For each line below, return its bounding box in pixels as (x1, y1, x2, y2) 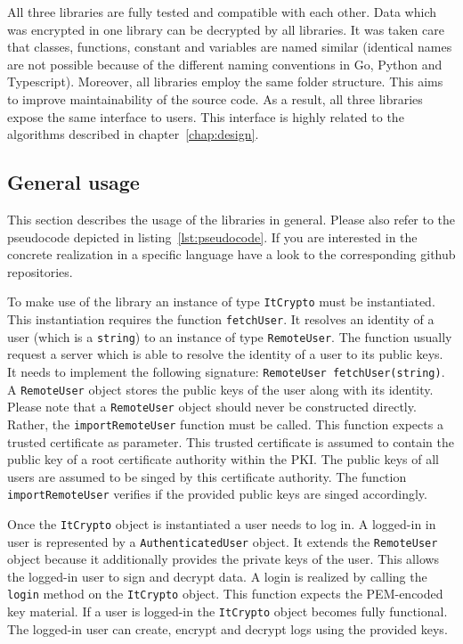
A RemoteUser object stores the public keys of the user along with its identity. (7, 379, 434, 398)
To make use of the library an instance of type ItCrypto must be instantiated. (7, 292, 435, 311)
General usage (7, 168, 140, 196)
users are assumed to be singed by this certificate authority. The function (7, 467, 407, 485)
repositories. (7, 262, 73, 281)
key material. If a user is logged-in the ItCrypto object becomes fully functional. (7, 602, 448, 621)
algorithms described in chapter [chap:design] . (7, 125, 259, 143)
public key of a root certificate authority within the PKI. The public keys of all (7, 450, 439, 469)
